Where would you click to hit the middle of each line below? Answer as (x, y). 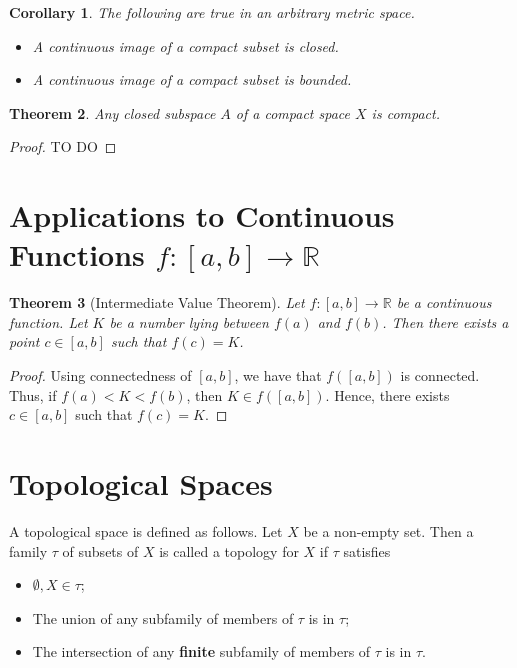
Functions (77, 254)
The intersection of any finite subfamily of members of (201, 651)
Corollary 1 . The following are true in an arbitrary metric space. (212, 12)
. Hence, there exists (387, 394)
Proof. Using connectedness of (100, 375)
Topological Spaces (141, 483)
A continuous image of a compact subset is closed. (185, 45)
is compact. (405, 112)
